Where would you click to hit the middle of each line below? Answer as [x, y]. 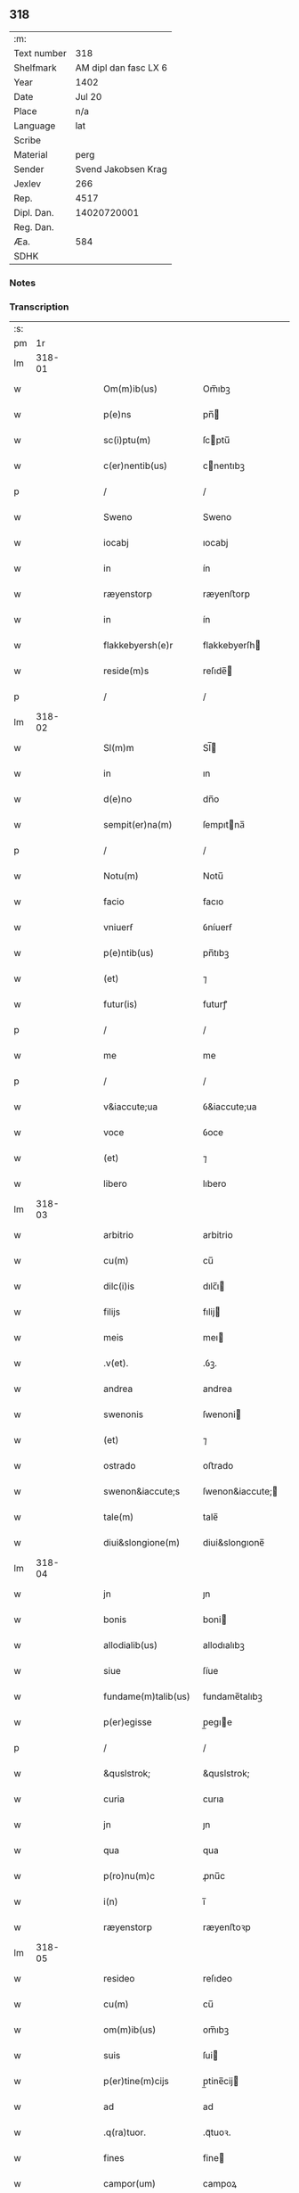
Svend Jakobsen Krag [121, 169]
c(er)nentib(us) [135, 466]
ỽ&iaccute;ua [230, 1107]
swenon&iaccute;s [142, 1491]
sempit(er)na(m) [138, 825]
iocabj [116, 543]
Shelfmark [35, 68]
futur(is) [121, 1004]
